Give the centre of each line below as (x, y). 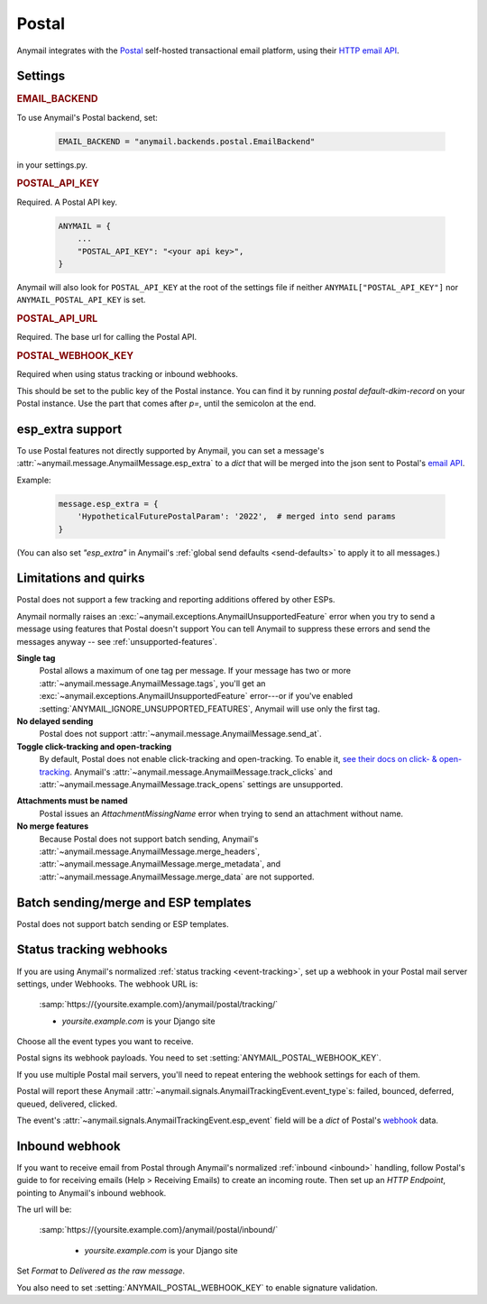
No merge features (53, 826)
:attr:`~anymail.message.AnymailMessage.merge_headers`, (150, 851)
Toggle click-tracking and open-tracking (94, 746)
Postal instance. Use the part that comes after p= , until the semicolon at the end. (166, 404)
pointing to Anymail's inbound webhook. (92, 1193)
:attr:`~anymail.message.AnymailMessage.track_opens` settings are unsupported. (191, 784)
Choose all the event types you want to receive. (105, 1042)
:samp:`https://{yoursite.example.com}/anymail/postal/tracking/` (159, 1005)
